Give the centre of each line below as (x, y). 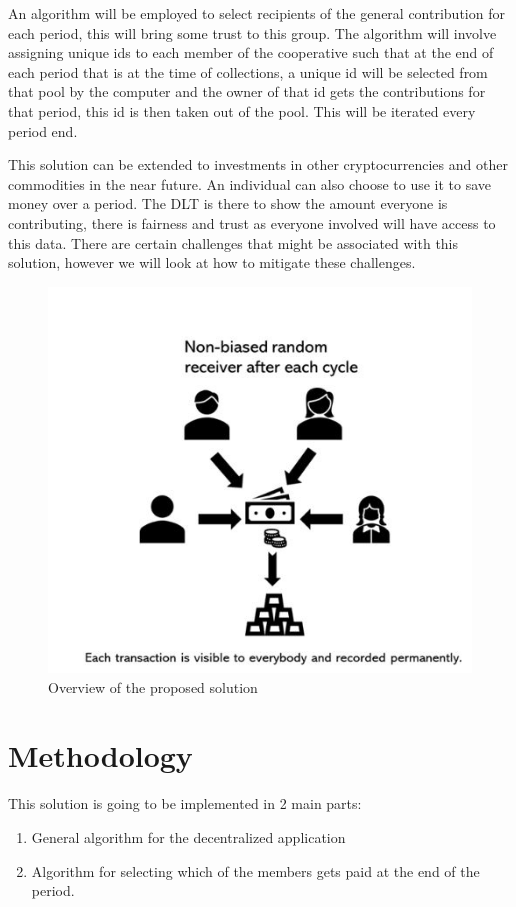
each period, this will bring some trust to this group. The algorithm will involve (252, 32)
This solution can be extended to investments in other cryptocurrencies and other (258, 164)
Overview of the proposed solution (153, 686)
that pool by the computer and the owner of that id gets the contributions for (247, 91)
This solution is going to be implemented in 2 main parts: (185, 803)
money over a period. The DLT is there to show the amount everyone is (228, 203)
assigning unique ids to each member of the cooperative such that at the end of (251, 52)
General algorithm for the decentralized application (188, 836)
